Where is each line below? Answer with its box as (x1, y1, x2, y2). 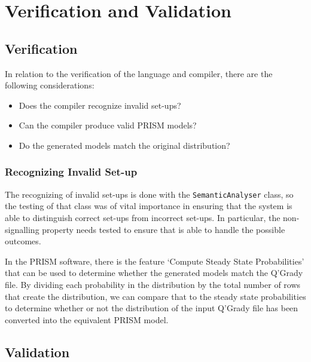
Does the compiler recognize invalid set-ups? (19, 99, 181, 111)
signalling (5, 223, 39, 235)
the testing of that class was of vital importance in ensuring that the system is (5, 200, 292, 212)
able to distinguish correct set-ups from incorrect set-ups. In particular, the (5, 211, 280, 224)
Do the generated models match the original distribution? (19, 139, 230, 151)
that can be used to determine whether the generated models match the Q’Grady (5, 266, 303, 279)
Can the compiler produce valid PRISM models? (19, 119, 197, 131)
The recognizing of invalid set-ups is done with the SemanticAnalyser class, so (5, 188, 294, 200)
